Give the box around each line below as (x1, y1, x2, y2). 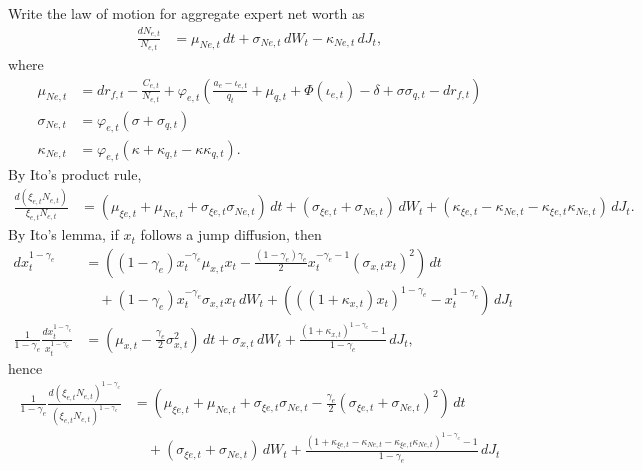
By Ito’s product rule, (8, 164, 142, 185)
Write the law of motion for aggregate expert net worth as (8, 3, 365, 23)
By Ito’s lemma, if (8, 224, 119, 245)
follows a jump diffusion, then (140, 224, 322, 245)
